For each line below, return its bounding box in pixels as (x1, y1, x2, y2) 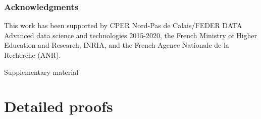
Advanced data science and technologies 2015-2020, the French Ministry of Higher (4, 30, 257, 40)
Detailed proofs (4, 96, 113, 116)
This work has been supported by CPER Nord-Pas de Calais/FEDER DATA (4, 20, 242, 31)
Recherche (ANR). (4, 50, 61, 60)
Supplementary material (4, 66, 79, 77)
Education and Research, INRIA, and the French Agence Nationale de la (4, 40, 229, 50)
